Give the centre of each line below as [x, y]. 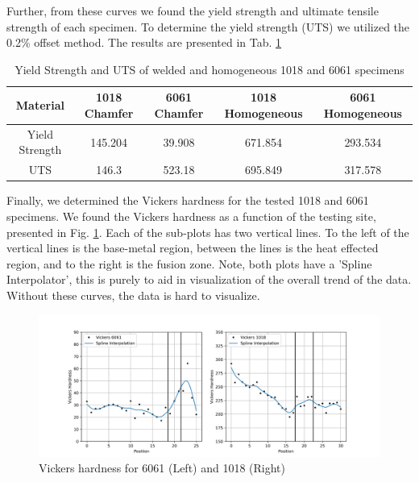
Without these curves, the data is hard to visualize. [133, 295]
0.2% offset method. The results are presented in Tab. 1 [144, 42]
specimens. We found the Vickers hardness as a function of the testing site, [191, 216]
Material [40, 105]
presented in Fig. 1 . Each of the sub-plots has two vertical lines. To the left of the [208, 232]
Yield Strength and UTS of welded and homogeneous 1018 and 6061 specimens [209, 69]
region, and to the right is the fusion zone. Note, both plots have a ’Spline [189, 263]
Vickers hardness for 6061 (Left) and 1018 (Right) [162, 468]
